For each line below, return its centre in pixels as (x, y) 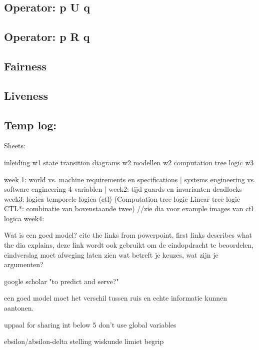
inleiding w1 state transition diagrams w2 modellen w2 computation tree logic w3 (129, 162)
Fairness (25, 66)
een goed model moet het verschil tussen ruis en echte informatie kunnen (116, 298)
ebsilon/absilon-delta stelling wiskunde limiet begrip (84, 341)
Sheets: (15, 146)
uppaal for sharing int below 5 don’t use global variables (90, 324)
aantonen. (19, 308)
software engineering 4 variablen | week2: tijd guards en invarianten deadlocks (123, 189)
